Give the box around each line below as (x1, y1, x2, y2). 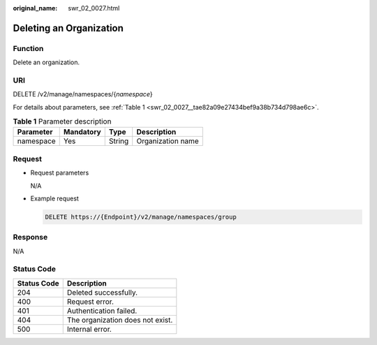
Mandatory (63, 127, 101, 137)
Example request (30, 194, 80, 203)
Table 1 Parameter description (13, 117, 112, 126)
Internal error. (66, 324, 112, 334)
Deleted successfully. (66, 287, 138, 297)
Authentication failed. (66, 306, 138, 316)
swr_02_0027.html (68, 4, 120, 12)
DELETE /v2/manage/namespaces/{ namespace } (13, 90, 153, 98)
